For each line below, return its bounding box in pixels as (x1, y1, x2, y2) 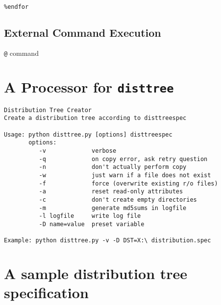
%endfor (4, 3, 29, 10)
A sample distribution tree (4, 263, 188, 283)
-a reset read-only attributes (39, 188, 183, 195)
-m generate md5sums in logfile (39, 204, 187, 211)
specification (4, 282, 89, 303)
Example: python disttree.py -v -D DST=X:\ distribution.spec (4, 237, 211, 244)
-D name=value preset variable (39, 220, 145, 228)
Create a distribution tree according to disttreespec (4, 115, 187, 122)
